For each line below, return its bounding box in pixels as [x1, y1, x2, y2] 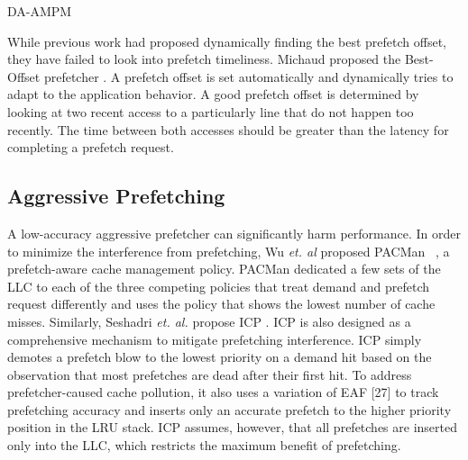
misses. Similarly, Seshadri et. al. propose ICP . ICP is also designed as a [7, 311, 411, 330]
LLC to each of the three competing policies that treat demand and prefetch [7, 276, 430, 295]
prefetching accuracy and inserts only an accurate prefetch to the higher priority [7, 400, 452, 419]
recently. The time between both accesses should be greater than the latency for [7, 120, 449, 139]
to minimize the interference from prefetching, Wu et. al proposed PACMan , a [7, 241, 450, 260]
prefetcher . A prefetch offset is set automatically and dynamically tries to [43, 67, 454, 86]
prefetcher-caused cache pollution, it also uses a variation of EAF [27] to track [7, 383, 439, 401]
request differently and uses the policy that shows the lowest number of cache [7, 294, 436, 313]
